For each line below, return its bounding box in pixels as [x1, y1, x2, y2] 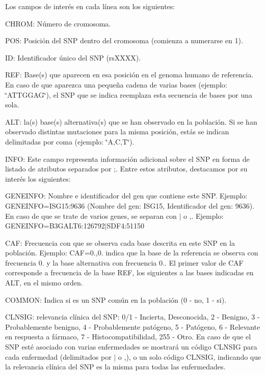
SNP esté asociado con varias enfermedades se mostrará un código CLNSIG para [5, 341, 257, 352]
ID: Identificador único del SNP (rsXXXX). [5, 52, 141, 63]
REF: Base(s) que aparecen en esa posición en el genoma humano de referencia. [5, 69, 254, 80]
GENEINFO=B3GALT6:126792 [5, 220, 105, 231]
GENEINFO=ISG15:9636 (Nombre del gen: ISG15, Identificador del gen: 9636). [5, 200, 255, 211]
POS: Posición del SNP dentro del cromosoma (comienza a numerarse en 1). [5, 35, 243, 46]
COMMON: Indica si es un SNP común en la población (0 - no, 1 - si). [5, 294, 227, 305]
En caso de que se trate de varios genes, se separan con [5, 210, 177, 221]
